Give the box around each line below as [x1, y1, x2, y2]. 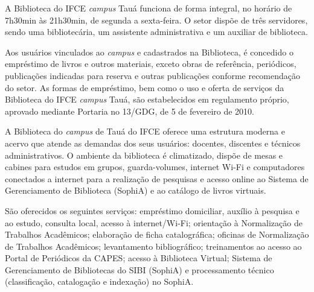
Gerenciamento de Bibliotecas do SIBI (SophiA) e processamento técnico [5, 263, 274, 276]
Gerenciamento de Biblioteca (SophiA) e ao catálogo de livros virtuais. [5, 184, 266, 197]
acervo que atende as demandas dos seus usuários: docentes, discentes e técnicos [5, 136, 301, 149]
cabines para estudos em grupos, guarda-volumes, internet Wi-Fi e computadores [5, 160, 305, 173]
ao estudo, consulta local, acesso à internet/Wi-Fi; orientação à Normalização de [5, 216, 303, 229]
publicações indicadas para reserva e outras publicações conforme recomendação [5, 69, 301, 81]
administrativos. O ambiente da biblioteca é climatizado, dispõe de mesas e [5, 148, 283, 161]
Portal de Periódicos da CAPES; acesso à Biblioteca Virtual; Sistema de [5, 252, 272, 264]
